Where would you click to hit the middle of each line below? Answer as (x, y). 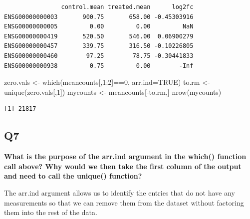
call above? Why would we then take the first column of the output (123, 166)
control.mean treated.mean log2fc (127, 7)
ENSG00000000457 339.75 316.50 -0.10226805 (99, 46)
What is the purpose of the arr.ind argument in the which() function (125, 156)
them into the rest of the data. (51, 212)
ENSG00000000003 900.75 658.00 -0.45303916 (99, 17)
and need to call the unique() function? (73, 176)
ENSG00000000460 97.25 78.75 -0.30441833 (99, 56)
